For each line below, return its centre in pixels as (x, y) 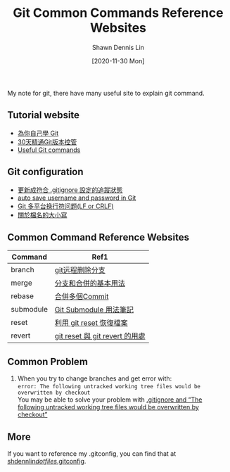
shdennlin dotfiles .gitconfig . (47, 461)
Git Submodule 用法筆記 (94, 310)
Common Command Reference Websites (98, 237)
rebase (22, 296)
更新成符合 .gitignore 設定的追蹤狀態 (70, 190)
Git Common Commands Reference (118, 13)
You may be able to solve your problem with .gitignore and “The (110, 400)
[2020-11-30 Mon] (118, 60)
